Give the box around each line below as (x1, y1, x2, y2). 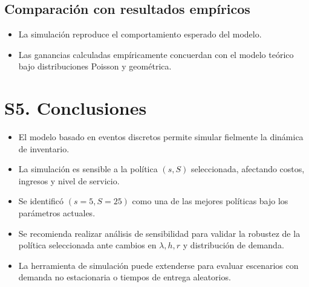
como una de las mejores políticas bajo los (132, 195, 288, 207)
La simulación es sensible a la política (18, 163, 158, 175)
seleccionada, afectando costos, (190, 163, 305, 175)
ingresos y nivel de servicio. (18, 174, 120, 187)
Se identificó (18, 195, 64, 207)
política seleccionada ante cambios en (18, 239, 157, 251)
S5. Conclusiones (4, 95, 147, 120)
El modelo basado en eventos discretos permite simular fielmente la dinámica (18, 131, 304, 143)
